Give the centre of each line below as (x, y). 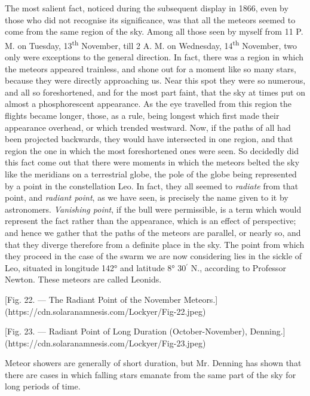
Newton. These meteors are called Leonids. (83, 279)
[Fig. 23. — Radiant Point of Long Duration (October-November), (126, 331)
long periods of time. (43, 386)
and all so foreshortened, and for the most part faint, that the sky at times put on (155, 92)
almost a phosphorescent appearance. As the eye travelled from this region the (148, 104)
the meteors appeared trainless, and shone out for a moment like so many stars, (151, 68)
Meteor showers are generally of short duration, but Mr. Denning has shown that (153, 363)
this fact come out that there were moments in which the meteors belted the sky (152, 162)
